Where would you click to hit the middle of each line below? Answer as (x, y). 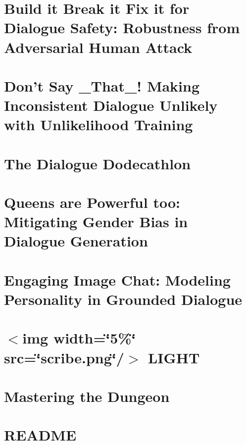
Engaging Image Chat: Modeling (117, 279)
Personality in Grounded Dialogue (123, 299)
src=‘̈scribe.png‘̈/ (64, 357)
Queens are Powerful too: (92, 202)
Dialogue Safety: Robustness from (122, 27)
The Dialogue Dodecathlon (98, 163)
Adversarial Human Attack (98, 47)
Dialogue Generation (76, 241)
